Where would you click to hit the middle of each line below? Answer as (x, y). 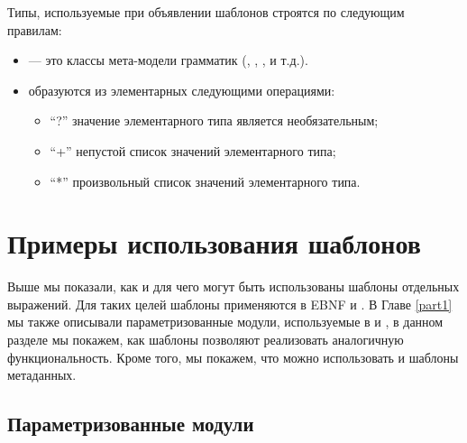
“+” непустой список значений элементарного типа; (193, 150)
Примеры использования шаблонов (214, 243)
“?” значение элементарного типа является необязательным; (214, 120)
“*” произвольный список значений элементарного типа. (205, 181)
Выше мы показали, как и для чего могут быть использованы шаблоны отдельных (233, 286)
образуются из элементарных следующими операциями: (182, 90)
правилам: (35, 29)
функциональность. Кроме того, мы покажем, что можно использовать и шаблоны (233, 357)
